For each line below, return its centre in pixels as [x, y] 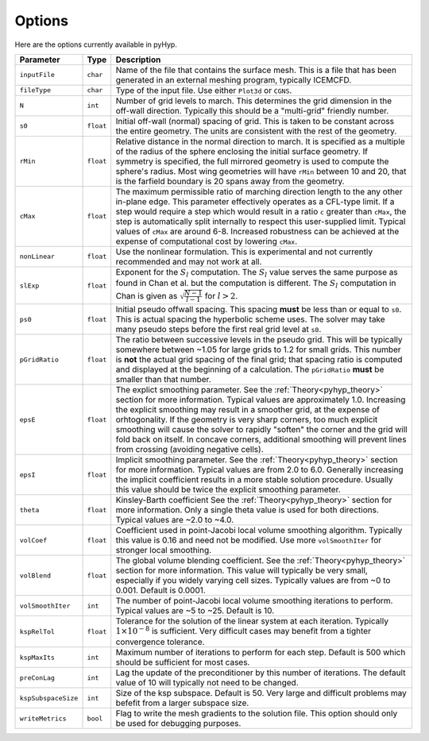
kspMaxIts [37, 657]
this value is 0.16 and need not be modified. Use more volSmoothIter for [249, 540]
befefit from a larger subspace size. [182, 703]
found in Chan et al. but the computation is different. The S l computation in [256, 284]
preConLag [37, 678]
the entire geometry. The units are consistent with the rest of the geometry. [256, 131]
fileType [35, 90]
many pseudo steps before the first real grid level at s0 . [218, 330]
